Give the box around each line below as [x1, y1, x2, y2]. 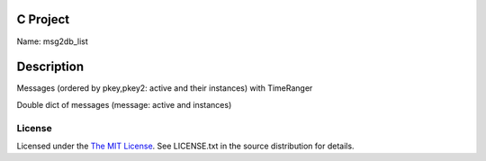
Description [16, 59, 85, 75]
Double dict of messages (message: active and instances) [16, 99, 232, 110]
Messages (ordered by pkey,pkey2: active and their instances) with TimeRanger [16, 83, 313, 94]
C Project [16, 12, 70, 27]
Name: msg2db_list [16, 36, 89, 47]
